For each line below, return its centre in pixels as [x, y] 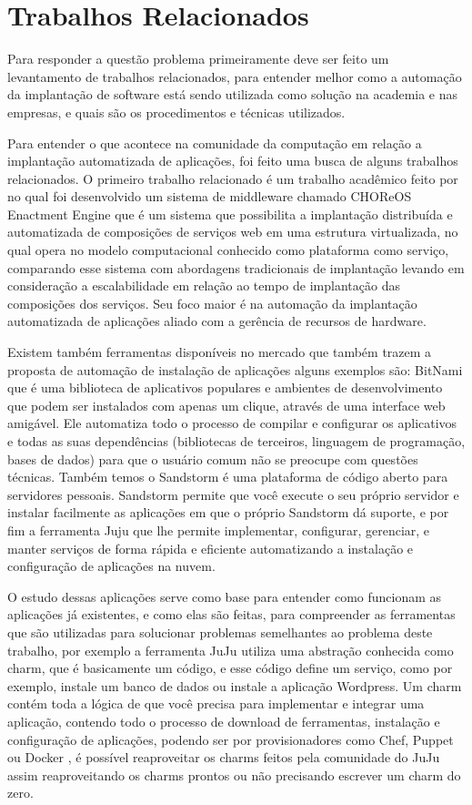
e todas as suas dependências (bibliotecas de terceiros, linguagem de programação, [236, 441]
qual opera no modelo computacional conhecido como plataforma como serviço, [228, 250]
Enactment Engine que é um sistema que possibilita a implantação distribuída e [230, 214]
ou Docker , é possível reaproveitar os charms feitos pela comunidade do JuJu [224, 757]
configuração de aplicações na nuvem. [111, 566]
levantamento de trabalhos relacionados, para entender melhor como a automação [235, 76]
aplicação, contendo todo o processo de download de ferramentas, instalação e [224, 721]
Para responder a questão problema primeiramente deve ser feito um [198, 59]
